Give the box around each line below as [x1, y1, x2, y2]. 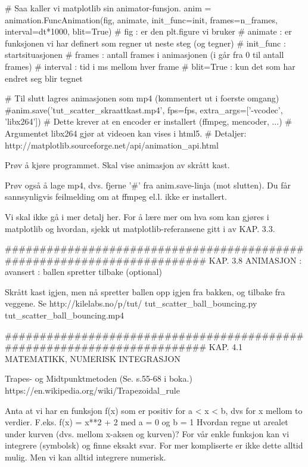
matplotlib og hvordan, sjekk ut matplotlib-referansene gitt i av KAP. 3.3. [5, 222, 275, 234]
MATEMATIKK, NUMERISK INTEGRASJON [5, 352, 181, 364]
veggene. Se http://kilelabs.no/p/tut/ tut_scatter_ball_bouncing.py [5, 297, 257, 310]
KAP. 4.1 [209, 341, 243, 353]
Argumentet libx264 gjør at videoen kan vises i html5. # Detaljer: [5, 126, 247, 139]
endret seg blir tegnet [5, 72, 83, 84]
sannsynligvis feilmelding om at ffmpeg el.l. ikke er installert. [5, 190, 227, 203]
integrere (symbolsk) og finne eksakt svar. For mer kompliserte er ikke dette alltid [5, 439, 303, 451]
